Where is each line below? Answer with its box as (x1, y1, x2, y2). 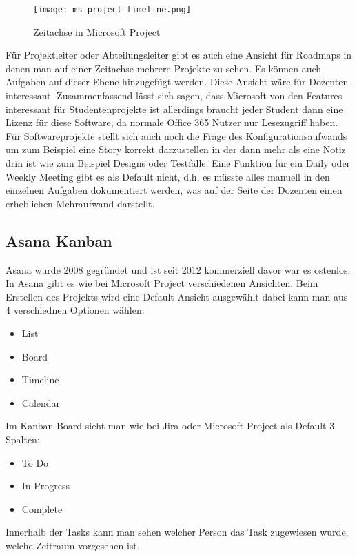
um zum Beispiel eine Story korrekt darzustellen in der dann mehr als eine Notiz (6, 142, 346, 156)
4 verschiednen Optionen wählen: (6, 303, 145, 317)
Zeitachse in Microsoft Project (33, 24, 161, 39)
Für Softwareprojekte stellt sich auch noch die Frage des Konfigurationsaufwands (6, 128, 347, 143)
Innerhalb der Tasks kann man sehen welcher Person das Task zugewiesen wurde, (6, 525, 349, 539)
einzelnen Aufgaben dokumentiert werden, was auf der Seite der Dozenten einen (6, 183, 343, 197)
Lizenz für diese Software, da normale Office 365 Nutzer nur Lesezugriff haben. (6, 115, 338, 130)
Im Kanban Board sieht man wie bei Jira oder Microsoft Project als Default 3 (6, 418, 335, 433)
